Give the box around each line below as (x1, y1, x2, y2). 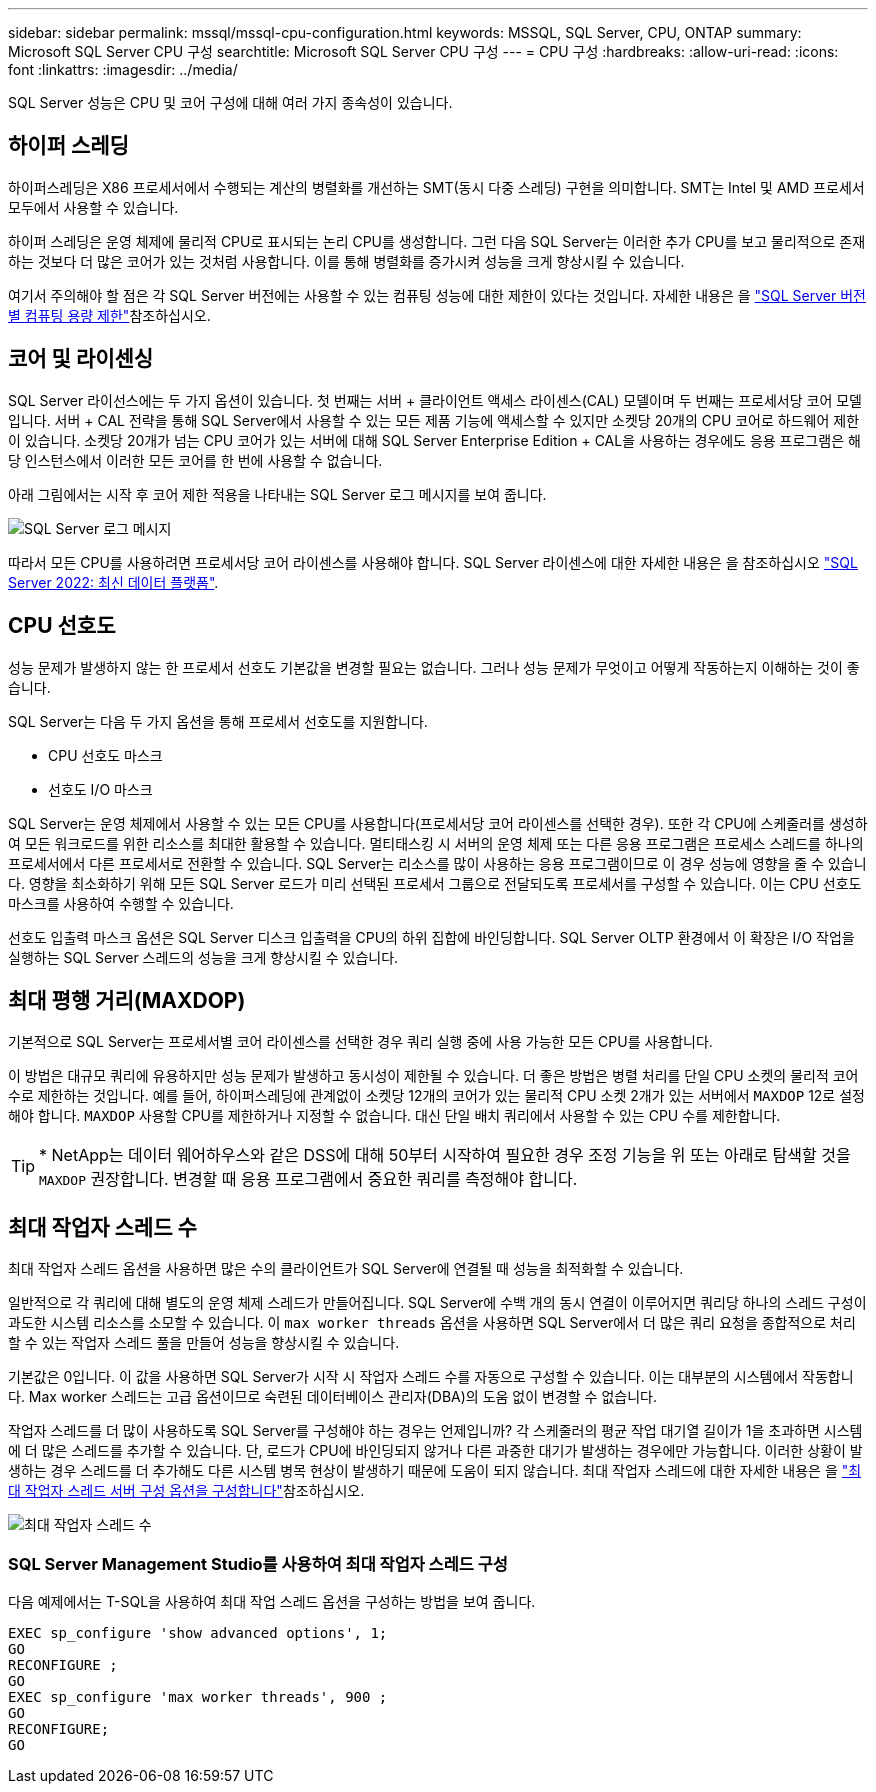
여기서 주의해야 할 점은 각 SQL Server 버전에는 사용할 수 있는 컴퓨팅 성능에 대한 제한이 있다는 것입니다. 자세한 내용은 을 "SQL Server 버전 (8, 286, 866, 304)
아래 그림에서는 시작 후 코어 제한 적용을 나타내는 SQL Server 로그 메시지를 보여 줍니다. (8, 485, 547, 503)
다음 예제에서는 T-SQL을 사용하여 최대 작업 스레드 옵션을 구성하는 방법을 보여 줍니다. (8, 1592, 536, 1610)
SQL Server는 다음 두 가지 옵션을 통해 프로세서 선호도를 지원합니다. (8, 712, 428, 730)
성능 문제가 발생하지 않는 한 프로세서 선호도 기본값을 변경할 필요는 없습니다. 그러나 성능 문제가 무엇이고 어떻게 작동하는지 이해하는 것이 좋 (8, 658, 860, 676)
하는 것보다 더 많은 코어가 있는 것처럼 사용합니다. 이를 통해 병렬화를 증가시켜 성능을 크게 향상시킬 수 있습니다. (8, 252, 685, 270)
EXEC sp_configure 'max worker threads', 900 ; (8, 1688, 388, 1705)
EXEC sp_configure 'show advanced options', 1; (8, 1624, 388, 1641)
